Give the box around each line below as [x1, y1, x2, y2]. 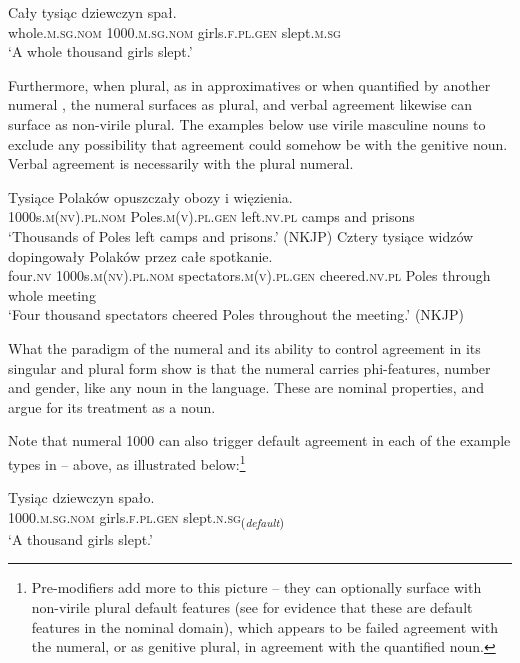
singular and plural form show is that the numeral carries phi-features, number [8, 357, 491, 378]
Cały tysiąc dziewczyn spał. [8, 2, 177, 22]
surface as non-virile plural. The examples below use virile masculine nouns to [8, 113, 486, 134]
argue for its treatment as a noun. [8, 396, 216, 417]
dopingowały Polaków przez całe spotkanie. [8, 245, 273, 266]
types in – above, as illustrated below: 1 [8, 450, 246, 474]
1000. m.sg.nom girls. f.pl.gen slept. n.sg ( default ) [8, 506, 284, 530]
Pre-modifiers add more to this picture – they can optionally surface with [31, 577, 482, 598]
